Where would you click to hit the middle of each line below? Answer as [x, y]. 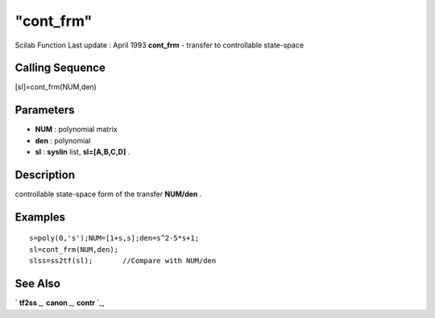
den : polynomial [63, 140]
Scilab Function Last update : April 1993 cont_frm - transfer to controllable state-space [159, 45]
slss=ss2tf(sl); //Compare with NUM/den [123, 261]
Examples [40, 217]
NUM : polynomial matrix [76, 130]
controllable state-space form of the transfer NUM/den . [108, 194]
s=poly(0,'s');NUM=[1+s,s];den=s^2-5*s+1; [114, 238]
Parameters [45, 110]
